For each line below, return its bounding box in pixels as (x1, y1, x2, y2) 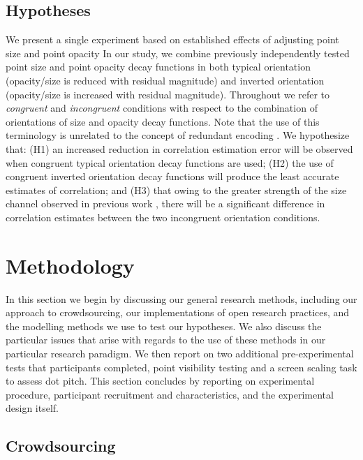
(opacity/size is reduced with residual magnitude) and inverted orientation (6, 73, 325, 87)
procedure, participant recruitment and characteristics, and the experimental (6, 387, 334, 401)
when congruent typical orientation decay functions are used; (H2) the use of (6, 155, 334, 170)
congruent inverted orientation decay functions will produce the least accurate (6, 169, 339, 184)
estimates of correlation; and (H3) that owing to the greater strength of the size (6, 182, 347, 197)
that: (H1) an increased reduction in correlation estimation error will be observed (6, 141, 353, 156)
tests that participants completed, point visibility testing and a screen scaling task (6, 359, 357, 374)
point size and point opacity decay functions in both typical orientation (6, 59, 311, 74)
